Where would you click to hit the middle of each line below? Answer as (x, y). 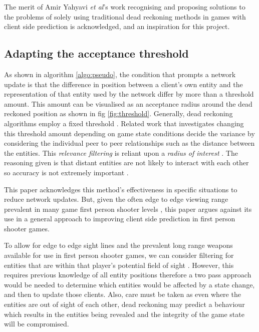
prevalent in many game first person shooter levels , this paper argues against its (128, 209)
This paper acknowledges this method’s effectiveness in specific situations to (121, 189)
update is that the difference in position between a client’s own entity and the (123, 84)
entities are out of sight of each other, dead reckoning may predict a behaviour (124, 304)
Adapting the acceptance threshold (96, 53)
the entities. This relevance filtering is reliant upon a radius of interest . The (121, 152)
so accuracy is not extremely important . (66, 172)
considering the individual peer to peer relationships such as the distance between (129, 143)
